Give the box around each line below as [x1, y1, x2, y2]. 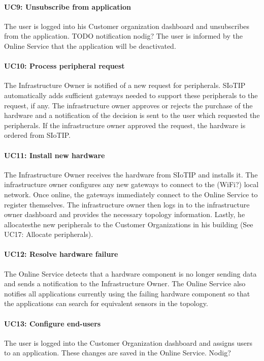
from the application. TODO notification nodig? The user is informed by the [4, 31, 243, 41]
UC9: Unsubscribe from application [4, 1, 131, 12]
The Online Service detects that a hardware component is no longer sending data [4, 268, 257, 279]
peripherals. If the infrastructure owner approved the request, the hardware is [4, 119, 246, 130]
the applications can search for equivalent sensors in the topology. [4, 298, 208, 309]
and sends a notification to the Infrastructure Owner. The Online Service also [4, 278, 246, 289]
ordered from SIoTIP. [4, 130, 71, 140]
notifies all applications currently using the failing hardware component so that [4, 288, 250, 298]
